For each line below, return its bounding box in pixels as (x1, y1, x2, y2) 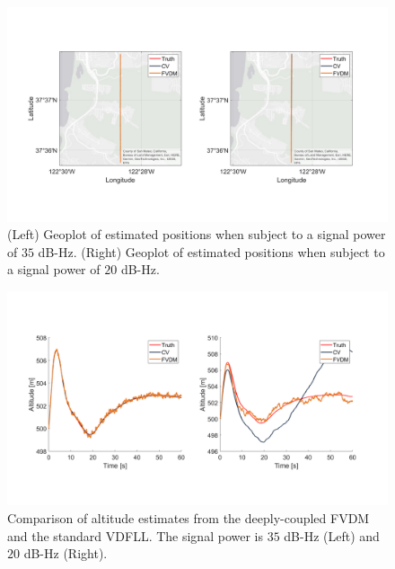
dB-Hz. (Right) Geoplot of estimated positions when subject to (38, 242, 385, 261)
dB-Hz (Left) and (284, 526, 380, 545)
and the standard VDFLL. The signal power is (7, 526, 263, 545)
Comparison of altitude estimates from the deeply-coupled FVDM (7, 508, 370, 527)
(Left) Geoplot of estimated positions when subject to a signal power (7, 225, 386, 244)
